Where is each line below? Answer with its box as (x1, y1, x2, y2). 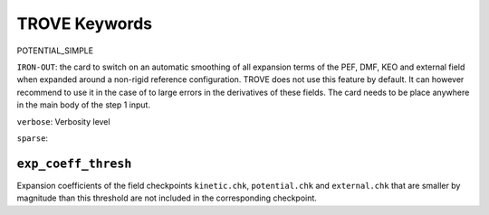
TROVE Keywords (16, 14, 153, 33)
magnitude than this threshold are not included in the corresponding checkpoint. (16, 192, 317, 203)
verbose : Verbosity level (16, 116, 110, 126)
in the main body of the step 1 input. (16, 99, 151, 110)
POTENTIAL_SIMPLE (16, 45, 94, 56)
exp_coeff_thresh (16, 156, 132, 171)
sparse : (16, 132, 49, 144)
